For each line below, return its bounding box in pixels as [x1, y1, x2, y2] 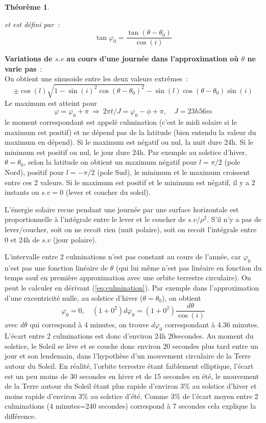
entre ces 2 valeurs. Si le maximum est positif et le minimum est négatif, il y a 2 [5, 176, 255, 187]
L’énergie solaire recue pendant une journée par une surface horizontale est [5, 204, 239, 214]
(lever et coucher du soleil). [65, 187, 151, 197]
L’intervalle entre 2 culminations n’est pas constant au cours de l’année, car [5, 251, 241, 262]
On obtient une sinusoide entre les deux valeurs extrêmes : [5, 73, 188, 84]
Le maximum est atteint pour [5, 97, 97, 108]
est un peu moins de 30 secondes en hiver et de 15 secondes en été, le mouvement [5, 370, 259, 381]
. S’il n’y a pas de [206, 214, 262, 225]
